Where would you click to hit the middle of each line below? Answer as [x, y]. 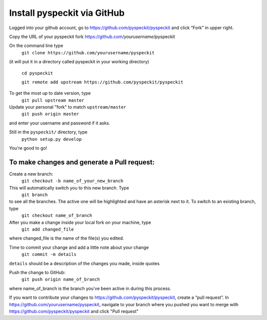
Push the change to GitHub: [37, 272]
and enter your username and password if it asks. [60, 123]
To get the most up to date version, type [50, 93]
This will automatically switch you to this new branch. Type [69, 188]
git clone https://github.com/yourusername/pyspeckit [88, 53]
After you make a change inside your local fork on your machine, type [80, 222]
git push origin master [50, 114]
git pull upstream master [53, 100]
